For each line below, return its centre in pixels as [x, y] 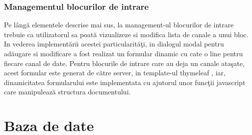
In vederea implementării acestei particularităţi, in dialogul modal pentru [114, 44]
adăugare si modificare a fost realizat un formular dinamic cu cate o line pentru [124, 53]
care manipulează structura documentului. [67, 92]
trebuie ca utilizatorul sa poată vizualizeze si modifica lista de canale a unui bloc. [126, 34]
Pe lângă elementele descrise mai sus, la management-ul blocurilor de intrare [119, 25]
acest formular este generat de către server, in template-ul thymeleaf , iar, [115, 73]
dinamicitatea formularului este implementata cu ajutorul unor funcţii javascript [125, 82]
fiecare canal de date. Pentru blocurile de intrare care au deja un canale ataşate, [124, 63]
